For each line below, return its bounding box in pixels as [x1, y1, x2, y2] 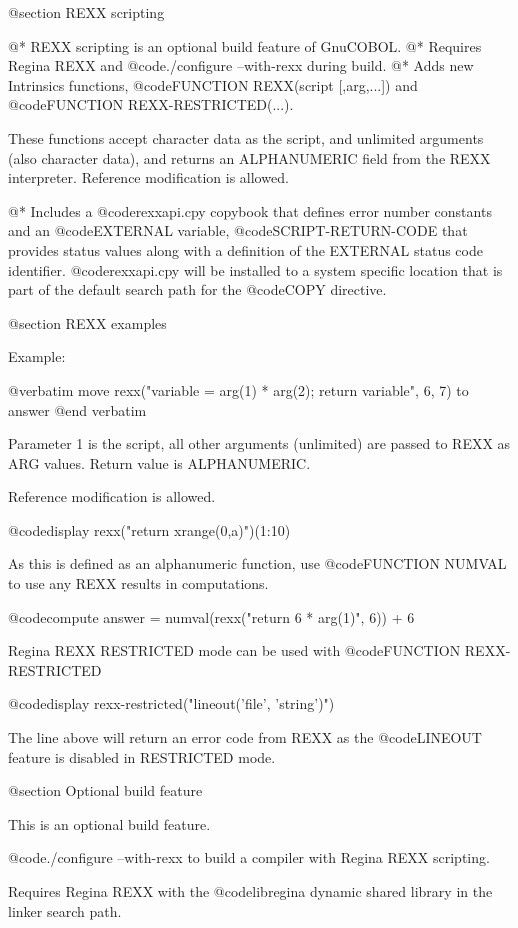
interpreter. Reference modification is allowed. [8, 167, 289, 188]
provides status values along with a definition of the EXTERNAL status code [8, 239, 483, 260]
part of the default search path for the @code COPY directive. [8, 279, 387, 300]
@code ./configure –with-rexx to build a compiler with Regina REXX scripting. [8, 847, 490, 868]
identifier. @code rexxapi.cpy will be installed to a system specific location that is [8, 259, 503, 280]
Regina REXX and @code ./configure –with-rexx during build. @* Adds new [8, 55, 474, 76]
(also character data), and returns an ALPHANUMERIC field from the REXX [8, 147, 491, 168]
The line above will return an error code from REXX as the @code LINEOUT [8, 727, 482, 748]
